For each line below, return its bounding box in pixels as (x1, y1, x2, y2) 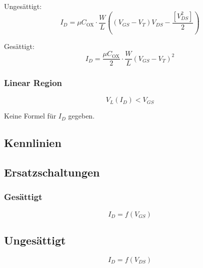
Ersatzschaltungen (4, 164, 100, 180)
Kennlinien (4, 135, 61, 150)
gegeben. (68, 110, 95, 121)
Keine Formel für (4, 110, 56, 121)
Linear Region (4, 76, 62, 89)
